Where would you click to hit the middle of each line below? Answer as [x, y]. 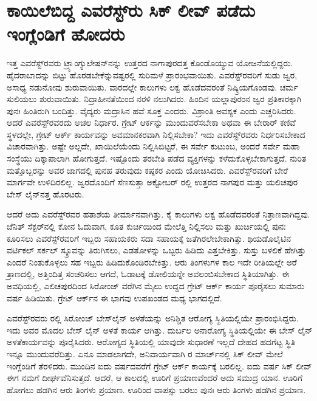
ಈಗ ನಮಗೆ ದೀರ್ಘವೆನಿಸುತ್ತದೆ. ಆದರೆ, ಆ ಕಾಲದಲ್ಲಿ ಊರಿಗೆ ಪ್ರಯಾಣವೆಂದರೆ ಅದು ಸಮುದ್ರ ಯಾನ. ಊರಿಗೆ [155, 378]
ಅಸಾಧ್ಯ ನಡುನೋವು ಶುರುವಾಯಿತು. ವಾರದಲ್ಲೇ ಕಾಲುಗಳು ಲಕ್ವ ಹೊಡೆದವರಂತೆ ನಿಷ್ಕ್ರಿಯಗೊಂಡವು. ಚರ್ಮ [152, 87]
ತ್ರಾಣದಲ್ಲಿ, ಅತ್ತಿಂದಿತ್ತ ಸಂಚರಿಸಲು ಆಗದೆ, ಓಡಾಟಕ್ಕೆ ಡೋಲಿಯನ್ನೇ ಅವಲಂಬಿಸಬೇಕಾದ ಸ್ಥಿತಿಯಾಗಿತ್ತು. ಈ [148, 274]
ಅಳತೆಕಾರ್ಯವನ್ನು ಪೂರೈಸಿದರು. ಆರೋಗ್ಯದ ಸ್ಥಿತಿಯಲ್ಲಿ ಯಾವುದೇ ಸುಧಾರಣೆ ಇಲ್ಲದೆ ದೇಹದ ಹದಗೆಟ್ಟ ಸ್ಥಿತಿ [151, 342]
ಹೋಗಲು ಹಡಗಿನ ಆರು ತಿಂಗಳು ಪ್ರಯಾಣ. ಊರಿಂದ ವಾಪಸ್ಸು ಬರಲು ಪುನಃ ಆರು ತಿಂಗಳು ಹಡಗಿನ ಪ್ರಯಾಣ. [156, 389]
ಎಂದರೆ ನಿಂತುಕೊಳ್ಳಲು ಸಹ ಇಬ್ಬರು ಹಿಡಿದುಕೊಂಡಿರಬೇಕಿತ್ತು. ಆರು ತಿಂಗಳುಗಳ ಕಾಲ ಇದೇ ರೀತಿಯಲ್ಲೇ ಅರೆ [152, 262]
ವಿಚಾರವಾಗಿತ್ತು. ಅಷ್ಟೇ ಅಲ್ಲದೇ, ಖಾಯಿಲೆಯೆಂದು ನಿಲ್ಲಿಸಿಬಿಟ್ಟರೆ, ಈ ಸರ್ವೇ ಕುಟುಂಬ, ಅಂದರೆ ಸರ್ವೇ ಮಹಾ [153, 146]
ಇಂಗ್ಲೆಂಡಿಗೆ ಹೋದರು [66, 34]
